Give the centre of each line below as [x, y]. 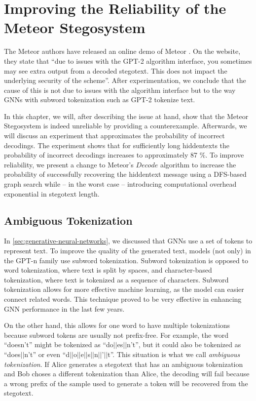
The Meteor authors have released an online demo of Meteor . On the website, [122, 51]
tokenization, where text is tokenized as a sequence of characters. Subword [116, 279]
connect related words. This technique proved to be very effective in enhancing [123, 299]
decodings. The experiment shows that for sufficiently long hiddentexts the [117, 145]
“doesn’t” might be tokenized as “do [59, 344]
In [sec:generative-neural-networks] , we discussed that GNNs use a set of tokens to [128, 241]
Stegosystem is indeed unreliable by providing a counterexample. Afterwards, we [126, 126]
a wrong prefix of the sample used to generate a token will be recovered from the [126, 383]
